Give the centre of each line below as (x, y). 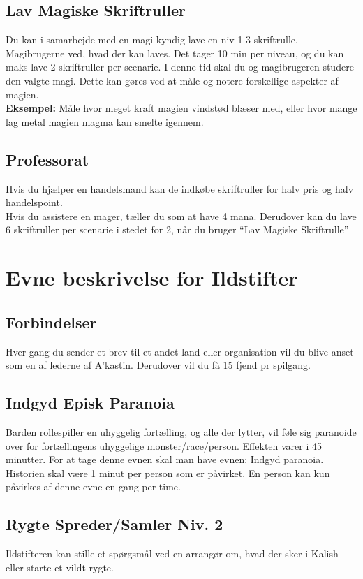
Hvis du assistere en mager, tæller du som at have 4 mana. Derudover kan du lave (181, 215)
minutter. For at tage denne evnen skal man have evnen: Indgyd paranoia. (165, 459)
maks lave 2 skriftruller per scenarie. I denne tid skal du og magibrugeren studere (180, 67)
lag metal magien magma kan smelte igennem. (105, 121)
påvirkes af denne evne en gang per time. (93, 486)
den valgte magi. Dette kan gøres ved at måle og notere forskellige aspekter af (172, 80)
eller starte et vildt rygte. (60, 567)
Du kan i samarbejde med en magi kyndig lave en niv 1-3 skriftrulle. (152, 39)
